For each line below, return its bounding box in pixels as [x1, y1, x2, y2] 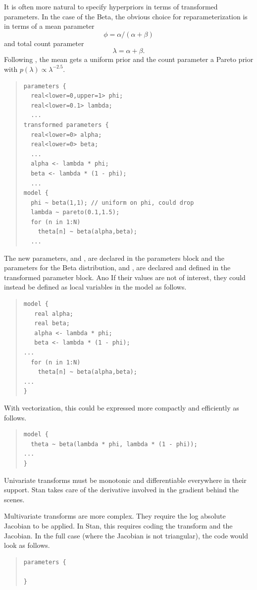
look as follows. [4, 540, 50, 550]
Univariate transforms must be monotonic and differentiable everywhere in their [4, 474, 247, 485]
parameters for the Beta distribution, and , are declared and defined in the [4, 262, 231, 273]
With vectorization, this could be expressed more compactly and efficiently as [4, 402, 239, 413]
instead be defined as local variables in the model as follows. [4, 282, 187, 292]
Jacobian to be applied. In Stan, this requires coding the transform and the [4, 520, 233, 531]
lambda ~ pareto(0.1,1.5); [31, 209, 120, 216]
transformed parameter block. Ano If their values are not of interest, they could [4, 272, 246, 282]
